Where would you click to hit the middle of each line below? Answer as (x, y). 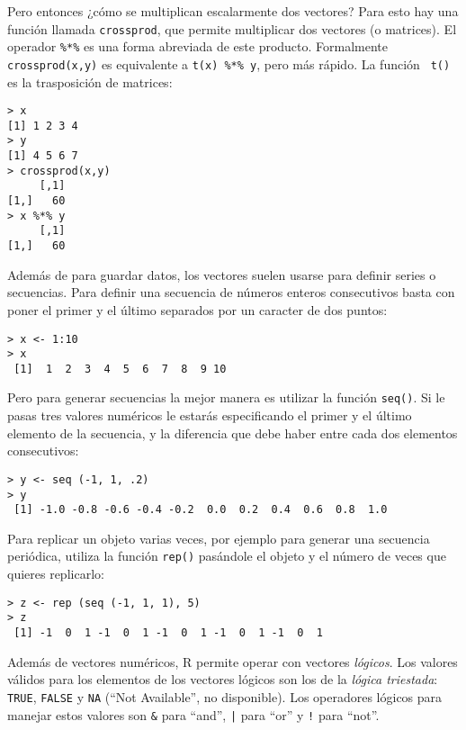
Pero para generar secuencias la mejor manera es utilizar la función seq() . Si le (226, 397)
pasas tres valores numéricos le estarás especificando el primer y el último (210, 415)
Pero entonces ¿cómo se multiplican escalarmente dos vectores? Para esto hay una (233, 11)
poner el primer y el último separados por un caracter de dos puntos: (197, 309)
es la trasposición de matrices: (90, 81)
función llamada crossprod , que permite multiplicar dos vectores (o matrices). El (232, 28)
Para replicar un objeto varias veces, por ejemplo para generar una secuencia (219, 538)
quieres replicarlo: (56, 574)
